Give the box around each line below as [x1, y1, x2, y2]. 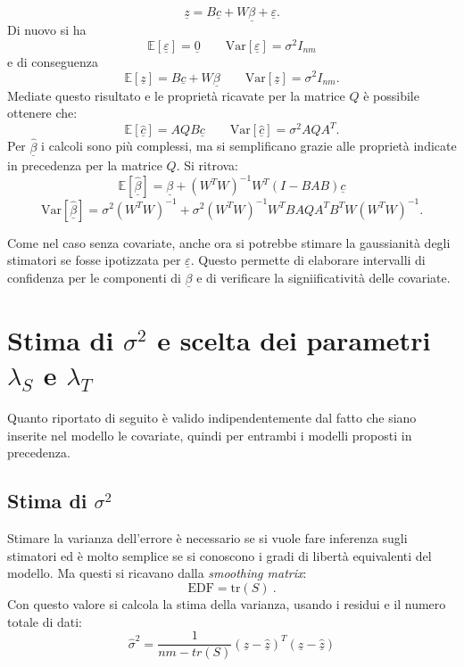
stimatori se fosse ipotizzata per [7, 251, 181, 269]
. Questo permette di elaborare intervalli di [190, 251, 426, 269]
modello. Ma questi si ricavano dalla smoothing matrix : [7, 564, 307, 582]
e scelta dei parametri [157, 322, 431, 358]
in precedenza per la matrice [7, 155, 162, 174]
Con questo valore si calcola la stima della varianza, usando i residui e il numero [7, 594, 446, 613]
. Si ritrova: [176, 155, 239, 174]
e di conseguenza [7, 52, 98, 70]
